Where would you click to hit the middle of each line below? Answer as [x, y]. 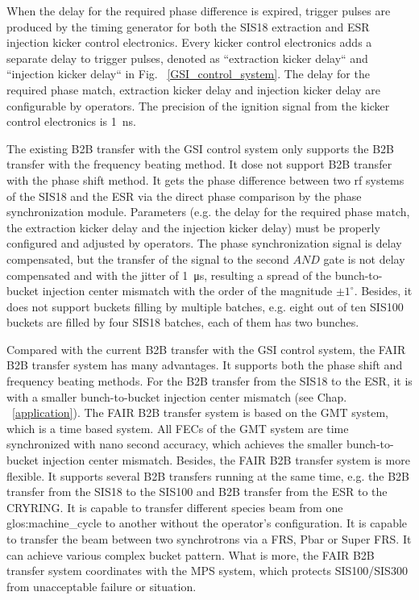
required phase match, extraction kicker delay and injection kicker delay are [193, 89]
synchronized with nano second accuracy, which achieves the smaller [175, 444]
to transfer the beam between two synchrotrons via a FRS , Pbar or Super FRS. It [209, 539]
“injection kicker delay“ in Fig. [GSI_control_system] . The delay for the [188, 74]
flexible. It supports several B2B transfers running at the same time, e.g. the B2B [208, 475]
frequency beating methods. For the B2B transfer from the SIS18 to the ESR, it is [209, 381]
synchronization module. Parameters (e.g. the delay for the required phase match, [208, 212]
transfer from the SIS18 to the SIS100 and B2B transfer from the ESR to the [197, 492]
